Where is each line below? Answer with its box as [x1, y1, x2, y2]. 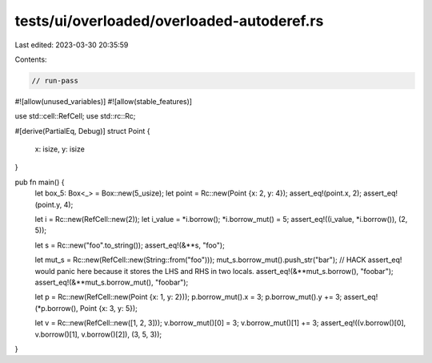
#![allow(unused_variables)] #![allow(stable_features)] [14, 96, 192, 106]
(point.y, [34, 200, 62, 209]
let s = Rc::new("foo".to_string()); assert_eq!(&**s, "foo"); [34, 240, 226, 250]
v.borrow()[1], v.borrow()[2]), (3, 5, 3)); [34, 329, 162, 339]
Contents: [14, 54, 47, 64]
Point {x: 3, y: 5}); [80, 303, 138, 313]
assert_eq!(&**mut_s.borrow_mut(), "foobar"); [34, 277, 189, 287]
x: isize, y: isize [34, 144, 86, 154]
